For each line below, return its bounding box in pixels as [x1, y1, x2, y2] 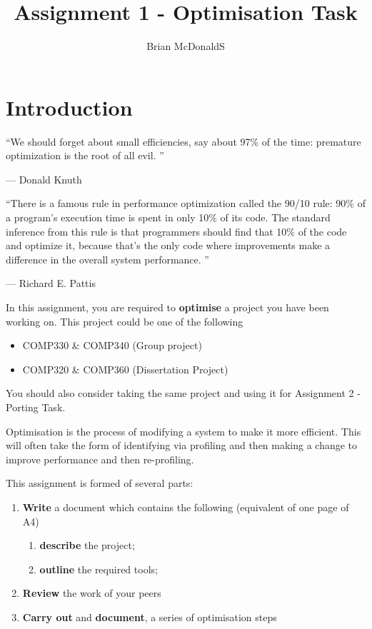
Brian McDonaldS [146, 39, 225, 54]
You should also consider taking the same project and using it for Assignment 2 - [6, 386, 361, 401]
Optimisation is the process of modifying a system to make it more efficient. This [6, 423, 361, 438]
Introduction [6, 92, 133, 121]
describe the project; [39, 538, 135, 553]
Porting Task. [6, 399, 66, 414]
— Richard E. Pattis [6, 276, 96, 291]
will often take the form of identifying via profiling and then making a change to [6, 438, 358, 453]
